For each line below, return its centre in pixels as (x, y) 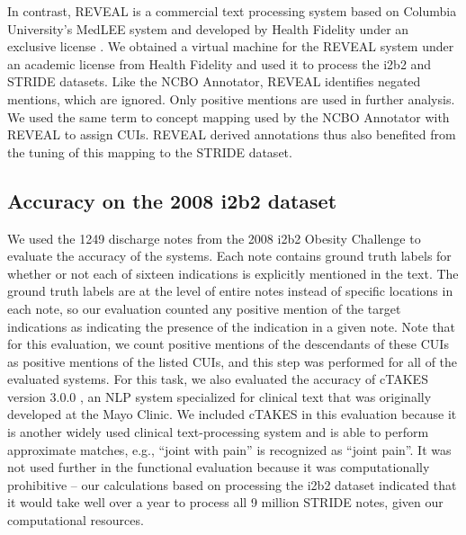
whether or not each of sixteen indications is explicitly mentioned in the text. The (233, 273)
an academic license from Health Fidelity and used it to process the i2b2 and (220, 63)
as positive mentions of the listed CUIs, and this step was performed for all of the (233, 361)
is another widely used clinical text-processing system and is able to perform (218, 432)
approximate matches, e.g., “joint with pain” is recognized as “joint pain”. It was (229, 449)
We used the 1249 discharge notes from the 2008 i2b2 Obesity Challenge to (214, 238)
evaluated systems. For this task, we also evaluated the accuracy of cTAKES (218, 379)
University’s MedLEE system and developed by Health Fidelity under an (208, 28)
